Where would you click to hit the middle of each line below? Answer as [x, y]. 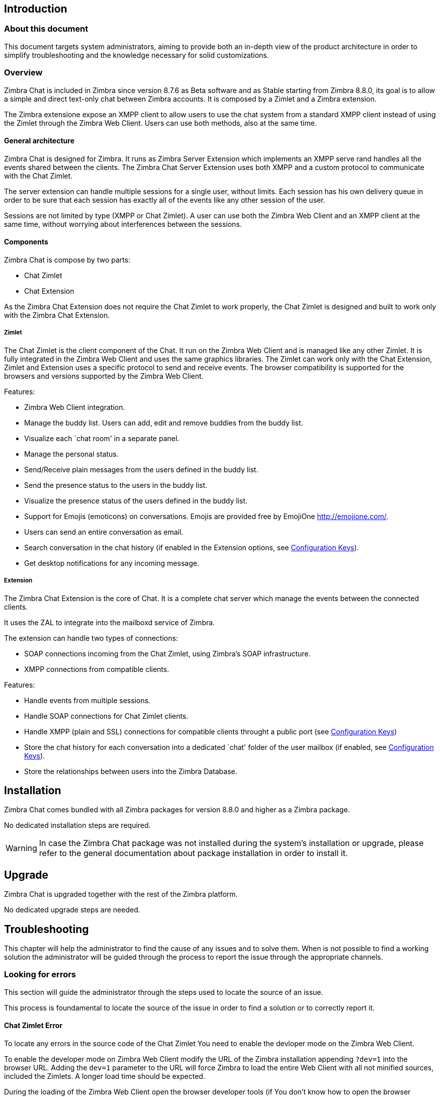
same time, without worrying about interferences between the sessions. [123, 224]
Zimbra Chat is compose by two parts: [67, 260]
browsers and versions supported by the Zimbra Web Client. [104, 376]
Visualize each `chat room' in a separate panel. [102, 438]
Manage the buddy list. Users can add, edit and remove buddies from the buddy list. [164, 423]
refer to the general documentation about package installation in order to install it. [193, 853]
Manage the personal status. [71, 454]
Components [26, 242]
